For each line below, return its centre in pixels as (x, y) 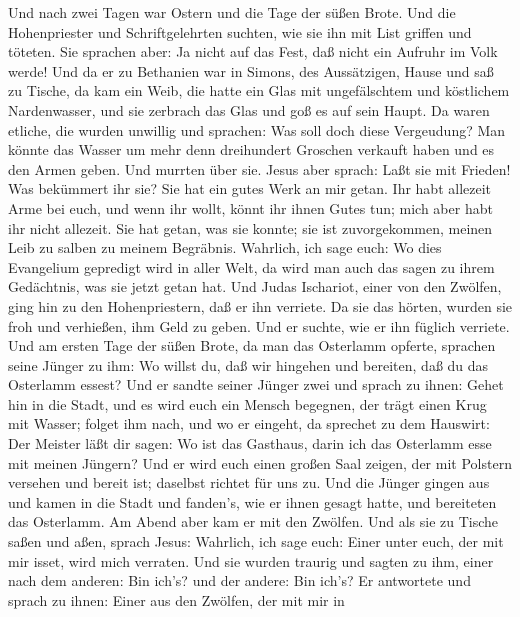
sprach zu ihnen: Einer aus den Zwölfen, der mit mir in (176, 599)
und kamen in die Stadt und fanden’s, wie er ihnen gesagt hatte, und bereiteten (252, 501)
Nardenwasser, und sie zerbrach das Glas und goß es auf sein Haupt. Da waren (249, 109)
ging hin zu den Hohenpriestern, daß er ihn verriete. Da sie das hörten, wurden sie (260, 305)
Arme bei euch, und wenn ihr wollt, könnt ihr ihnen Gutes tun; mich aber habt (250, 207)
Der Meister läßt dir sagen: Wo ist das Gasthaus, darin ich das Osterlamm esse (250, 443)
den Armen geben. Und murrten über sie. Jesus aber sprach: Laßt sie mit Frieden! (259, 168)
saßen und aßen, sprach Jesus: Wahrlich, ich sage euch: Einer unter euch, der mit (256, 541)
